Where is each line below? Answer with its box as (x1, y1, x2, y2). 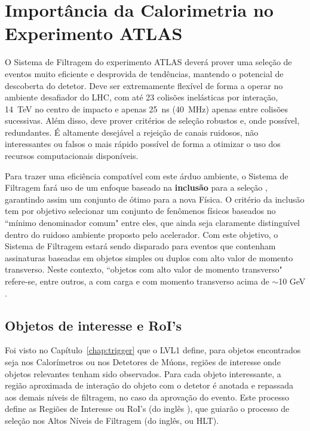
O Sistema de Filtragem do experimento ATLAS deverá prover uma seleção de (5, 56, 292, 68)
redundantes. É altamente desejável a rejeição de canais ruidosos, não (5, 126, 259, 138)
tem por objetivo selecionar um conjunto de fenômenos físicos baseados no (5, 204, 276, 217)
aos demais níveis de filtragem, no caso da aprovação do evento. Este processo (5, 390, 289, 403)
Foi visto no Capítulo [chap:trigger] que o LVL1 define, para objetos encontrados (5, 344, 301, 356)
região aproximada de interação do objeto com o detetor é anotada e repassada (5, 379, 293, 392)
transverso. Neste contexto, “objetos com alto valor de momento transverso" (5, 263, 283, 276)
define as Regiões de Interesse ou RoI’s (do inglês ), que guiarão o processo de (5, 402, 290, 415)
